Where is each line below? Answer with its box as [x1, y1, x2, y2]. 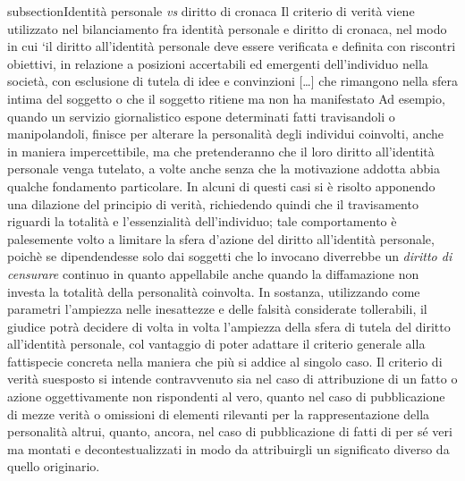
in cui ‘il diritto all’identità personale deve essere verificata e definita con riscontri [7, 37, 456, 55]
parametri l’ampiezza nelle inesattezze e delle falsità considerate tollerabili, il [7, 300, 427, 318]
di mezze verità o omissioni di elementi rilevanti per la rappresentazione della [7, 404, 430, 423]
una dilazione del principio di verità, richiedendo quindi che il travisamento [7, 194, 418, 213]
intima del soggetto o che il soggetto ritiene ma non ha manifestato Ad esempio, [7, 89, 445, 107]
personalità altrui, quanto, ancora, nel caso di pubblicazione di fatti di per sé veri [7, 422, 452, 441]
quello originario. [7, 457, 100, 476]
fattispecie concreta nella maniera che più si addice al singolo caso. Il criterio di [7, 351, 443, 370]
